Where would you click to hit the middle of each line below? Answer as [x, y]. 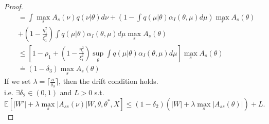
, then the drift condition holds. [109, 81]
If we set [17, 81]
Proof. [14, 6]
